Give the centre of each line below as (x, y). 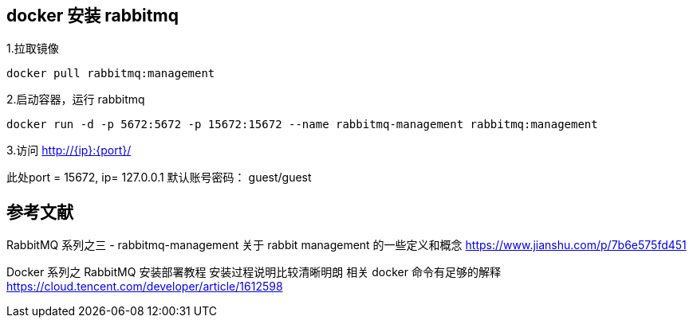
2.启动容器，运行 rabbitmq (76, 100)
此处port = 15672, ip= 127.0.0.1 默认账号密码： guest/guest (159, 178)
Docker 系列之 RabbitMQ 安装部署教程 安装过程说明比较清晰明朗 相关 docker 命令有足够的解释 (254, 272)
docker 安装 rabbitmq (93, 16)
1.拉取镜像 (33, 49)
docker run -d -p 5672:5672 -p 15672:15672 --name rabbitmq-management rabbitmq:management (302, 125)
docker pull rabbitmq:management (111, 74)
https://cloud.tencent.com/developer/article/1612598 (145, 287)
